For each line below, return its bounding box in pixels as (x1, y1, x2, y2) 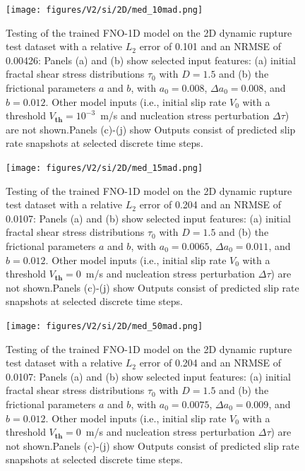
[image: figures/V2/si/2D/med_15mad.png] (6, 163, 203, 173)
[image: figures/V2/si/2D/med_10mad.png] (6, 5, 203, 15)
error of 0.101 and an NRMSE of (139, 39, 282, 54)
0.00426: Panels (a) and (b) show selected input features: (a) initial (6, 52, 296, 67)
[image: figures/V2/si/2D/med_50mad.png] (6, 321, 203, 331)
